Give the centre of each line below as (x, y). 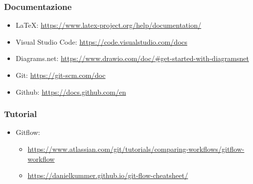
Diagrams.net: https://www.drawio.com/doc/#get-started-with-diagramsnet (132, 58)
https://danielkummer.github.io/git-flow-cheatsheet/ (108, 175)
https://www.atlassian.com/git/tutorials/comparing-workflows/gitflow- (136, 149)
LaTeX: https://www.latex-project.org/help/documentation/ (108, 25)
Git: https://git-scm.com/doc (61, 75)
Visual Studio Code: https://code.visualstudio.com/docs (102, 41)
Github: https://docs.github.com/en (71, 92)
